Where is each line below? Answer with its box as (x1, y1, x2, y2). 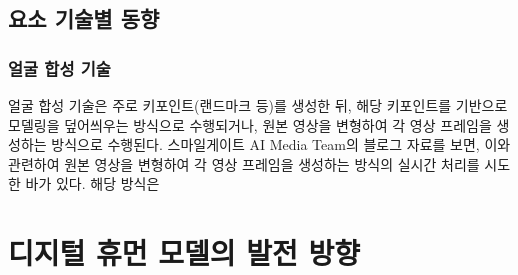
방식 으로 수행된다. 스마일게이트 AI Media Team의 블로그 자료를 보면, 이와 (51, 134, 511, 155)
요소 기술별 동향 (8, 3, 160, 34)
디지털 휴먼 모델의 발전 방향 (8, 232, 361, 273)
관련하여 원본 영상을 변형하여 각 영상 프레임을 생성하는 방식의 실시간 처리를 (8, 153, 480, 174)
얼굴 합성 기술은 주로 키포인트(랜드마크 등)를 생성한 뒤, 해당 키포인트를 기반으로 (8, 95, 508, 115)
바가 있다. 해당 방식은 (25, 173, 160, 194)
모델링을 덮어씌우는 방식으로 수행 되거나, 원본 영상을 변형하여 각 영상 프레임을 (8, 114, 492, 135)
